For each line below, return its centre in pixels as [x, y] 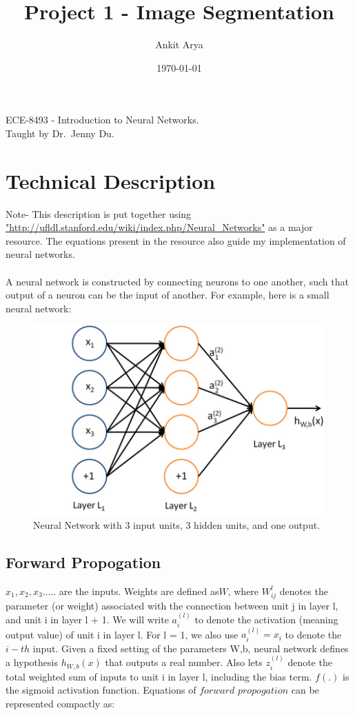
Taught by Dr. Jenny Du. [60, 133]
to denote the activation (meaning [266, 620]
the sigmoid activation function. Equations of [101, 690]
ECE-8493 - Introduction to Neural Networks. [102, 120]
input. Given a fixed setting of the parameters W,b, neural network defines [191, 648]
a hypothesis [32, 662]
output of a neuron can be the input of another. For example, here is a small [168, 295]
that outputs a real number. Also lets [184, 662]
